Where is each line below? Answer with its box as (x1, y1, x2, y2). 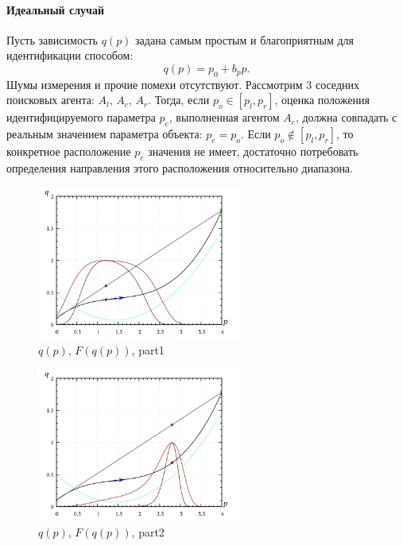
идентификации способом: (6, 47, 134, 64)
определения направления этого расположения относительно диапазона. (6, 159, 353, 176)
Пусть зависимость (6, 31, 98, 48)
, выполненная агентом (169, 109, 280, 126)
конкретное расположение (6, 143, 131, 160)
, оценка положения (274, 91, 370, 108)
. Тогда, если (148, 91, 210, 108)
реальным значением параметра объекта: (6, 126, 203, 142)
